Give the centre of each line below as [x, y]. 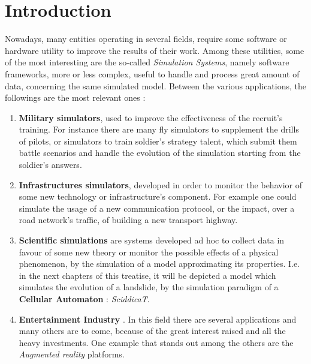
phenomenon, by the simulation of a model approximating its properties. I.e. [159, 264]
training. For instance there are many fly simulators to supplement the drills [159, 129]
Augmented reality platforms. [72, 354]
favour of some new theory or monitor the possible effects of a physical [149, 252]
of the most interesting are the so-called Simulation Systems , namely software [147, 62]
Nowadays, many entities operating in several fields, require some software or [146, 39]
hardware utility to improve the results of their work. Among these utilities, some [155, 50]
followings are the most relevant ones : [75, 97]
